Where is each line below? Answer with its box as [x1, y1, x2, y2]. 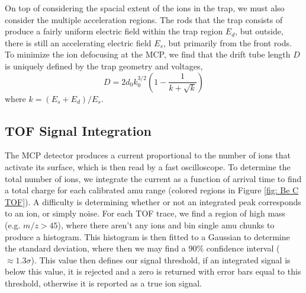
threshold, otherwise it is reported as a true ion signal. [5, 276, 202, 289]
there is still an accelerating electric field [5, 36, 152, 49]
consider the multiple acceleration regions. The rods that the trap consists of [5, 13, 283, 26]
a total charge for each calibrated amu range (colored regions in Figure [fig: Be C [5, 184, 299, 196]
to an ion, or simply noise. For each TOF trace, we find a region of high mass [5, 207, 286, 219]
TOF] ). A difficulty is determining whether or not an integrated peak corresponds [5, 195, 301, 208]
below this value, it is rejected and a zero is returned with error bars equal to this [5, 265, 301, 278]
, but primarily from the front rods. [163, 36, 292, 49]
